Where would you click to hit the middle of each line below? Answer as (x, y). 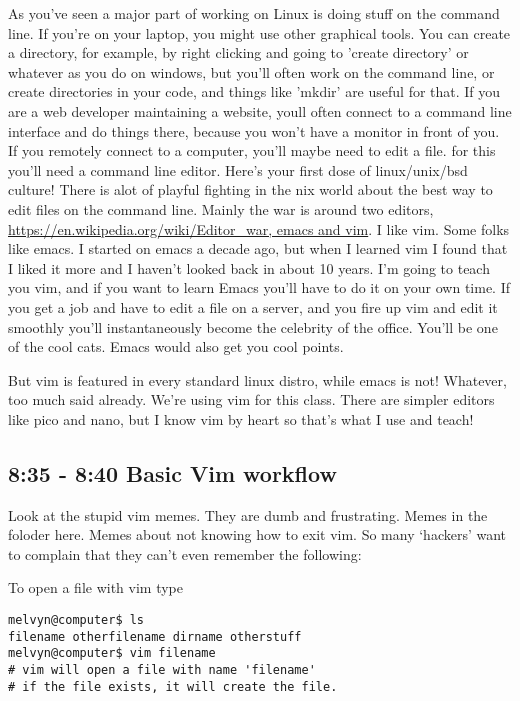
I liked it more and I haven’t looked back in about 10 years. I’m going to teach (249, 267)
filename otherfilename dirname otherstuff (155, 636)
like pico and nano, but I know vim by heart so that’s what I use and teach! (241, 418)
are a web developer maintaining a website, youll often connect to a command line (260, 110)
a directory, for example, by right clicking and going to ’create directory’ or (238, 52)
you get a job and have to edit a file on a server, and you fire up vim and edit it (253, 306)
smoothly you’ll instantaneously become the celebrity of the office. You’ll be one (253, 326)
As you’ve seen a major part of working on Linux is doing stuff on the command (254, 13)
